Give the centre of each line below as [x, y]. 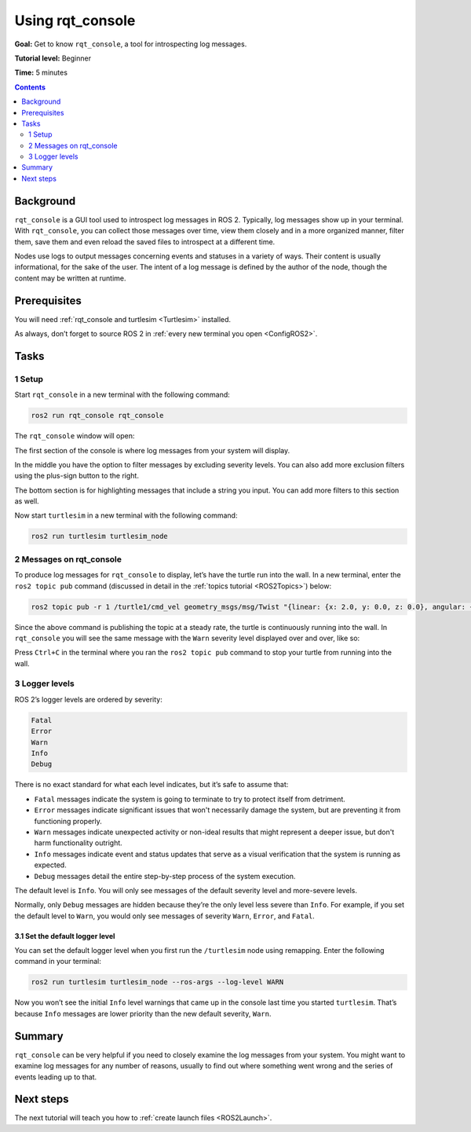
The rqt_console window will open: [75, 436]
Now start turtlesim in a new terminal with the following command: [126, 515]
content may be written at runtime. [70, 278]
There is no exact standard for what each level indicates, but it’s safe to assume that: [152, 785]
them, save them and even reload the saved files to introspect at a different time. [145, 242]
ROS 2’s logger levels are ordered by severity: [88, 699]
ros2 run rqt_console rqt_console [97, 416]
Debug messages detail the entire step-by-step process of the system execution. [165, 876]
